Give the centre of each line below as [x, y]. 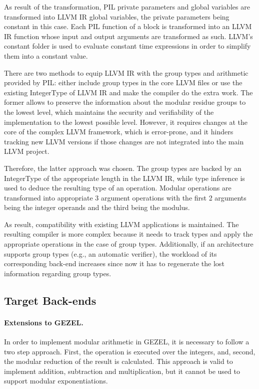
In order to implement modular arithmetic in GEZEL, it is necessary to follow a [127, 342]
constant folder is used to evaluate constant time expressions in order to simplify [127, 46]
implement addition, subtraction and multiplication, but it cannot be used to [122, 371]
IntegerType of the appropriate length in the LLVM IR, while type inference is [124, 178]
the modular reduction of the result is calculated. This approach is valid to [118, 361]
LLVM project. [27, 151]
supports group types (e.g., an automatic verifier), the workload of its [110, 253]
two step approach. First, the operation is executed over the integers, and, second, [130, 351]
